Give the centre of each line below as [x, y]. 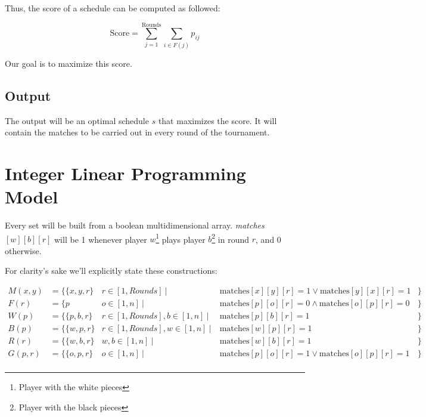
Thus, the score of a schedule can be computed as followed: [113, 8]
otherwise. [23, 250]
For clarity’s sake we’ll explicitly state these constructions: [111, 271]
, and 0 [268, 239]
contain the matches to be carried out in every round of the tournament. [137, 132]
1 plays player [181, 238]
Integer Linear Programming [125, 173]
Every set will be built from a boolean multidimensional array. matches [135, 225]
